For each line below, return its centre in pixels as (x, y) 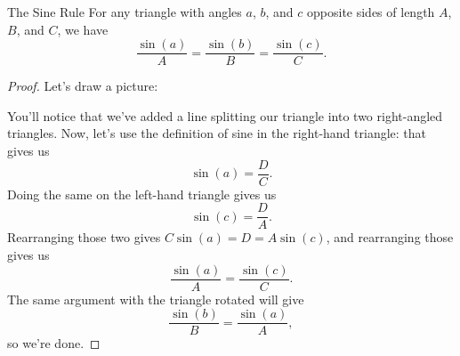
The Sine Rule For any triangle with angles (125, 12)
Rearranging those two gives (84, 237)
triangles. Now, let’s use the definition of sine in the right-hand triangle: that (217, 133)
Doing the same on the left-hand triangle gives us (142, 194)
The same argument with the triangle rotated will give (156, 299)
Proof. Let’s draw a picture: (83, 86)
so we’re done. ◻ (54, 343)
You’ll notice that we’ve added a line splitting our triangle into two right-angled (225, 115)
